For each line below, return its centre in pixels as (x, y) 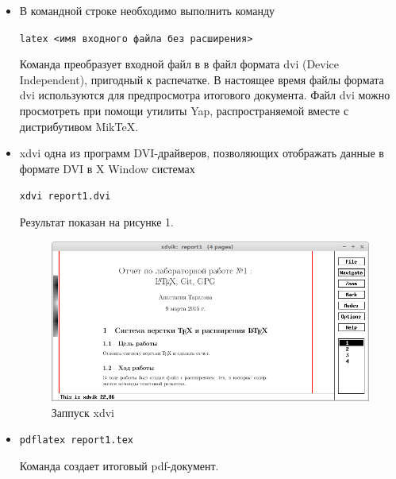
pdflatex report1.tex (76, 440)
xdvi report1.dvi (65, 197)
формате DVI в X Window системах (107, 168)
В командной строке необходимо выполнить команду (147, 10)
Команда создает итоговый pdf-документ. (119, 466)
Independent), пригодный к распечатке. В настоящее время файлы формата (202, 79)
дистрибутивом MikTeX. (79, 126)
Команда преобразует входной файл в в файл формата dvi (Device (179, 64)
